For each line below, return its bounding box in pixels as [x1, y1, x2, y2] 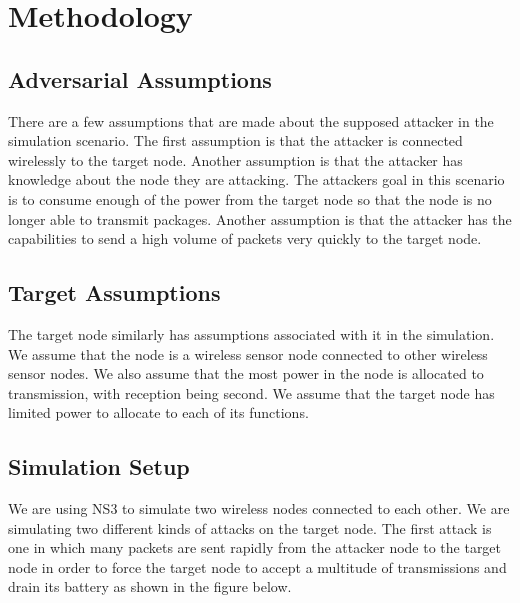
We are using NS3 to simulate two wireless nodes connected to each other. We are [8, 498, 510, 519]
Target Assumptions [8, 277, 221, 308]
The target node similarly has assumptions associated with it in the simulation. [8, 323, 495, 344]
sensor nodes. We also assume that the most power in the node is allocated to [8, 363, 484, 384]
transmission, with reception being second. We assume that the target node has [8, 382, 495, 403]
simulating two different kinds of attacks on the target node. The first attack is [8, 517, 492, 538]
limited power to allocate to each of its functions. [8, 402, 309, 423]
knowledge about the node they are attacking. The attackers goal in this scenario [8, 169, 505, 190]
